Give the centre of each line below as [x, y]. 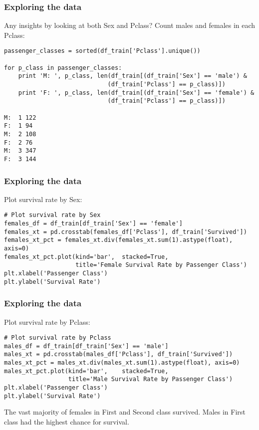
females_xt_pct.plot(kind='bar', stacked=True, [86, 257]
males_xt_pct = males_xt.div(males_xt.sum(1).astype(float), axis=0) [122, 363]
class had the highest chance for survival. [67, 421]
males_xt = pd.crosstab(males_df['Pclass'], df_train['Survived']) [119, 354]
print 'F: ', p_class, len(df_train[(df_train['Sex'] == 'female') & [136, 93]
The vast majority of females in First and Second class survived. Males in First [125, 412]
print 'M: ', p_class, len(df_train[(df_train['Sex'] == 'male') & [132, 76]
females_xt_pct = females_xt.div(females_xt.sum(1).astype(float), [119, 240]
